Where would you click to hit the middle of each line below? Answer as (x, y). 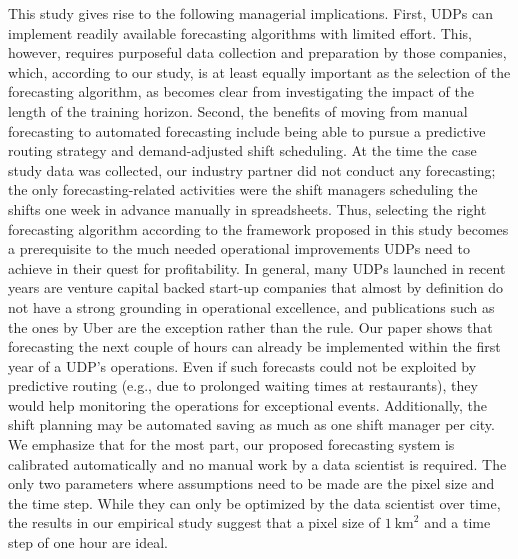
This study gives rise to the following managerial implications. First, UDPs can (251, 13)
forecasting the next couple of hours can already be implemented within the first (254, 346)
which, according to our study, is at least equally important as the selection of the (259, 71)
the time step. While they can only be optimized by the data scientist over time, (254, 502)
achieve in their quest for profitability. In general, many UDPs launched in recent (257, 267)
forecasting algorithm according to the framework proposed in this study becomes (258, 228)
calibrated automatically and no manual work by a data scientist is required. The (257, 463)
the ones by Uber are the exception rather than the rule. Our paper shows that (250, 326)
